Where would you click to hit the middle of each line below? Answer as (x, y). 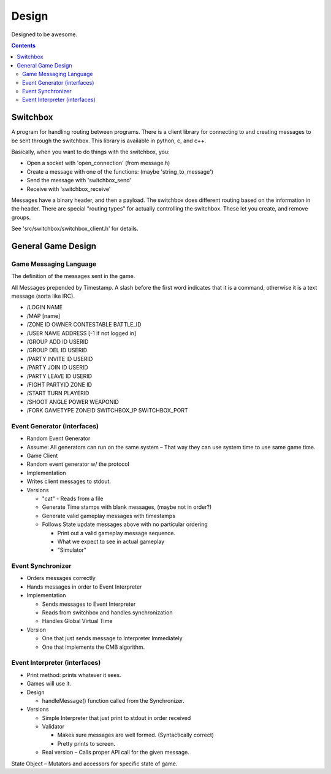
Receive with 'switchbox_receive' (69, 189)
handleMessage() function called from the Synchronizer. (113, 700)
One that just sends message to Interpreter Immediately (112, 638)
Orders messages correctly (61, 578)
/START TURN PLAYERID (58, 393)
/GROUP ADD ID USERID (58, 341)
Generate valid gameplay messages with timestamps (109, 516)
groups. (21, 217)
